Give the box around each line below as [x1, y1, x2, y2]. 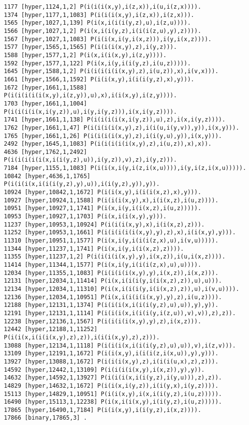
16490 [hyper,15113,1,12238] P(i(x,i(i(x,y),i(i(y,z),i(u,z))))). [4, 398, 222, 406]
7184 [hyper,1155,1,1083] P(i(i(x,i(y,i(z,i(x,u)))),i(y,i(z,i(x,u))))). [4, 165, 247, 172]
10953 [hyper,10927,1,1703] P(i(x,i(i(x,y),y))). [4, 213, 167, 220]
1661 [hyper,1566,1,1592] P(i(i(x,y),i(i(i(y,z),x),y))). [4, 76, 194, 83]
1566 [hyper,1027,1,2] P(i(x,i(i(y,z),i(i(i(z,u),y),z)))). [4, 27, 202, 34]
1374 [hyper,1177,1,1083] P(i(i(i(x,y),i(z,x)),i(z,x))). [4, 11, 194, 18]
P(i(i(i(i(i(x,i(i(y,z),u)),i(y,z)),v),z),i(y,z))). [4, 156, 177, 164]
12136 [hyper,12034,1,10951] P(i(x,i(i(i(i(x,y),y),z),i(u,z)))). [4, 293, 222, 301]
